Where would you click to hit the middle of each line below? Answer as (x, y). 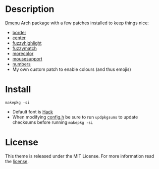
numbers (22, 64)
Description (30, 9)
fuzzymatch (25, 48)
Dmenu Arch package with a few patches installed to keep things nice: (77, 23)
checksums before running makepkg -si (53, 122)
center (19, 38)
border (19, 32)
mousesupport (27, 58)
